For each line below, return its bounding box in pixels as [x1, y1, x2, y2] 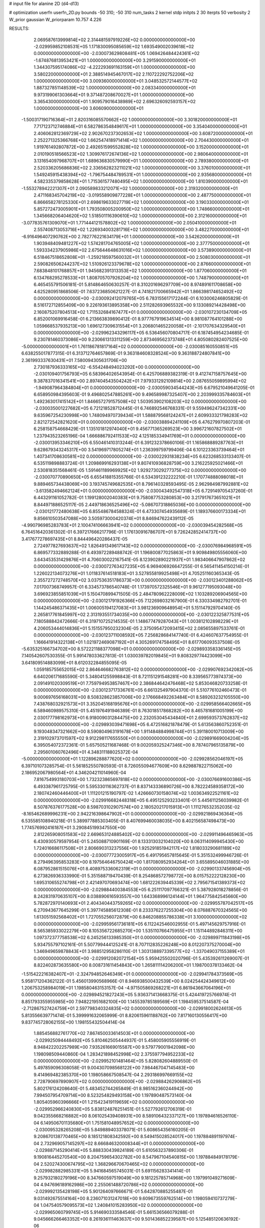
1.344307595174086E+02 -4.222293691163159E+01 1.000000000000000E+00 [33, 64, 196, 70]
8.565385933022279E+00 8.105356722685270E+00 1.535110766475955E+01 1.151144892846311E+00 [33, 927, 242, 933]
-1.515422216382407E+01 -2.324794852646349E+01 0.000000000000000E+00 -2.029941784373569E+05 [21, 971, 243, 977]
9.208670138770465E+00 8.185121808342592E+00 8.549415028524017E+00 [33, 1134, 193, 1140]
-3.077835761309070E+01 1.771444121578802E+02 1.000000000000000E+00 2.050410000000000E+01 [21, 220, 237, 225]
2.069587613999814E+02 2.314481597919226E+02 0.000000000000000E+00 [33, 37, 195, 43]
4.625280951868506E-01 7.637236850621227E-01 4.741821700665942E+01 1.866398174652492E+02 [33, 288, 242, 294]
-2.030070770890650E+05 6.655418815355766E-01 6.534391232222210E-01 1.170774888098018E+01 [33, 474, 243, 480]
